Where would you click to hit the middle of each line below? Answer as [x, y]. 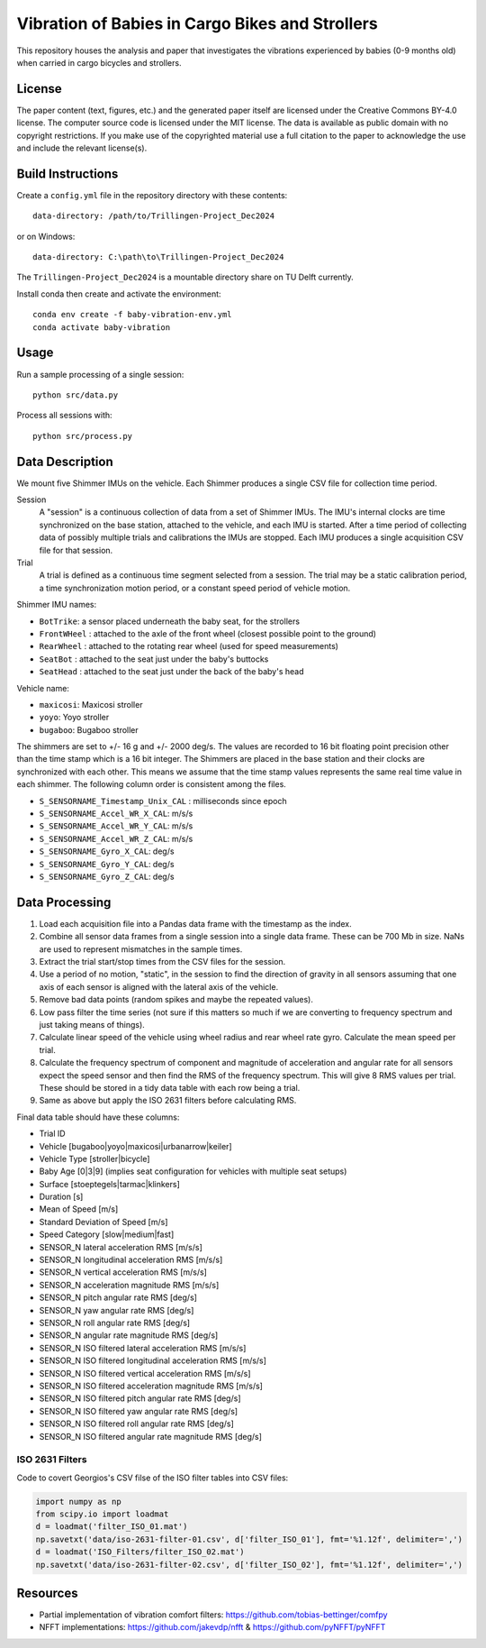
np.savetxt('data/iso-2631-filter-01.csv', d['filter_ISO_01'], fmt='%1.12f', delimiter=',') [249, 1539]
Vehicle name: [43, 688]
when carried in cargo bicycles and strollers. [99, 62]
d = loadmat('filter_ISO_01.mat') [112, 1527]
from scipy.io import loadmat [102, 1514]
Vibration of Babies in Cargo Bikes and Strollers [197, 23]
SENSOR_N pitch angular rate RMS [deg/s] [118, 1297]
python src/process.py [83, 436]
